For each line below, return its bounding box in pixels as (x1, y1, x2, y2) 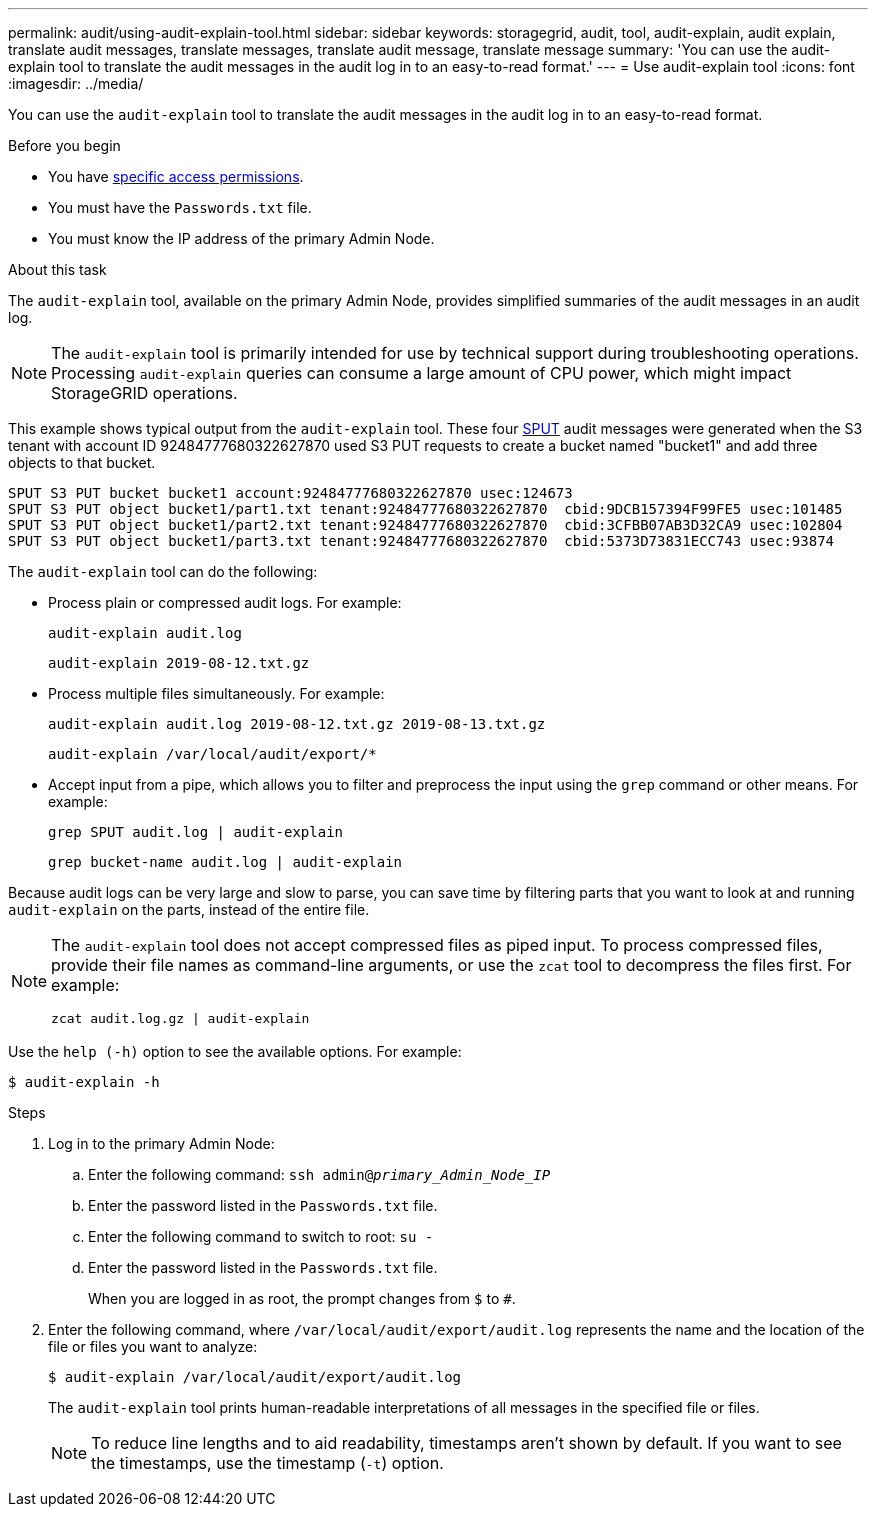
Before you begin (8, 137, 121, 154)
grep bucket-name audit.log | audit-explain (48, 854, 403, 870)
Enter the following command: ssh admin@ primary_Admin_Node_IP (88, 1166, 551, 1183)
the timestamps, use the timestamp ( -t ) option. (91, 1453, 444, 1473)
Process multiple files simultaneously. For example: (48, 685, 385, 702)
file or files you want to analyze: (48, 1338, 258, 1355)
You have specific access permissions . (48, 168, 304, 185)
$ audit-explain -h (8, 1074, 160, 1090)
